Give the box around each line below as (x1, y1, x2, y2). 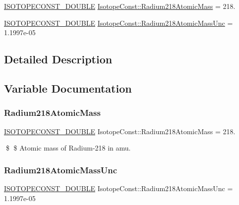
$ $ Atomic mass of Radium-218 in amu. (5, 143, 131, 153)
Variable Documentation (4, 80, 132, 96)
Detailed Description (4, 51, 113, 67)
